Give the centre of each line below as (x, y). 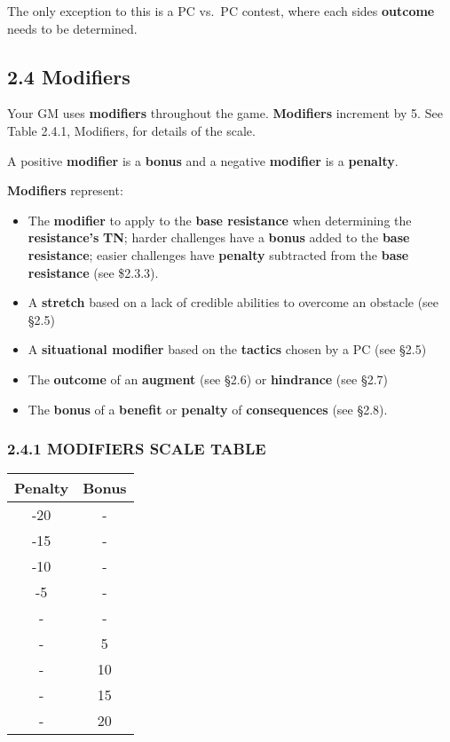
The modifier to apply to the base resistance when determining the (220, 220)
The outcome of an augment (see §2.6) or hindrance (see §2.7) (208, 379)
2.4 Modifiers (69, 76)
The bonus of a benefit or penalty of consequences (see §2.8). (208, 409)
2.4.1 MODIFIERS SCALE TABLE (137, 449)
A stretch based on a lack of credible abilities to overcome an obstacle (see (233, 302)
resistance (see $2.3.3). (93, 272)
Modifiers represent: (65, 190)
